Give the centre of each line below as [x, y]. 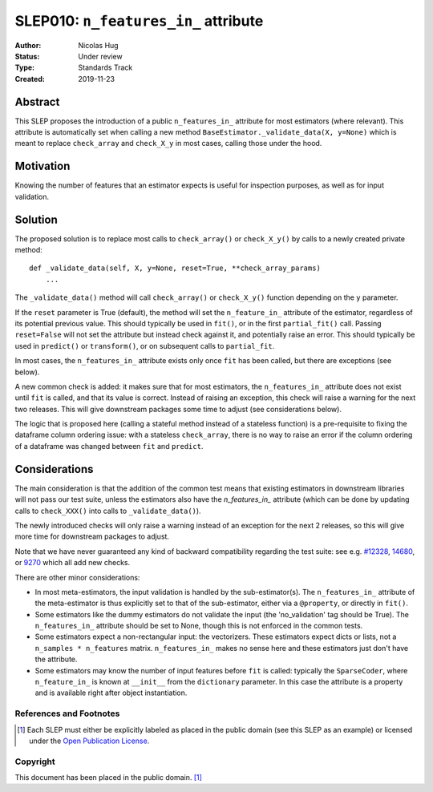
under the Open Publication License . [89, 741]
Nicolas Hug [99, 45]
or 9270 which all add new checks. [73, 563]
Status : [27, 56]
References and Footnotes [67, 713]
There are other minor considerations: [77, 577]
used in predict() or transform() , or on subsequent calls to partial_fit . [145, 345]
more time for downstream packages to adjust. [92, 536]
